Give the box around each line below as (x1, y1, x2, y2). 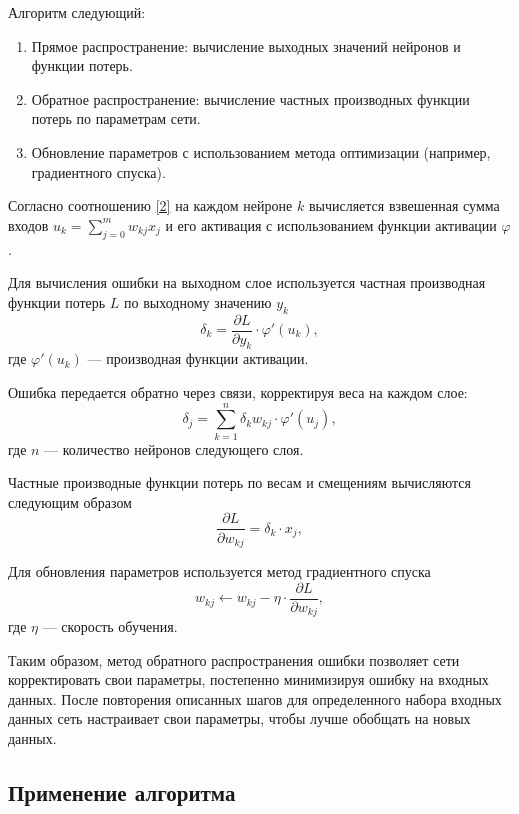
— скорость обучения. (42, 616, 178, 637)
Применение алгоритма (8, 777, 236, 808)
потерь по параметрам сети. (31, 108, 201, 129)
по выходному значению (124, 291, 272, 312)
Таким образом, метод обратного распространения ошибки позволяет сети (8, 649, 460, 670)
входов (8, 214, 49, 235)
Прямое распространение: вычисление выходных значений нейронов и (31, 35, 461, 56)
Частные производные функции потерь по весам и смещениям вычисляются (8, 472, 471, 493)
